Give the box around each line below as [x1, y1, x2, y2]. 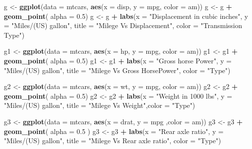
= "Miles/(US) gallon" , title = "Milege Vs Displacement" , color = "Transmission [4, 20, 242, 30]
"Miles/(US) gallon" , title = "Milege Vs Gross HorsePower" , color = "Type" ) [4, 65, 231, 75]
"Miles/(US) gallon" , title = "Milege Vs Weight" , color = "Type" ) [4, 100, 195, 110]
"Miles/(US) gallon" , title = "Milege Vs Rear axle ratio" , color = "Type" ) [4, 135, 221, 146]
